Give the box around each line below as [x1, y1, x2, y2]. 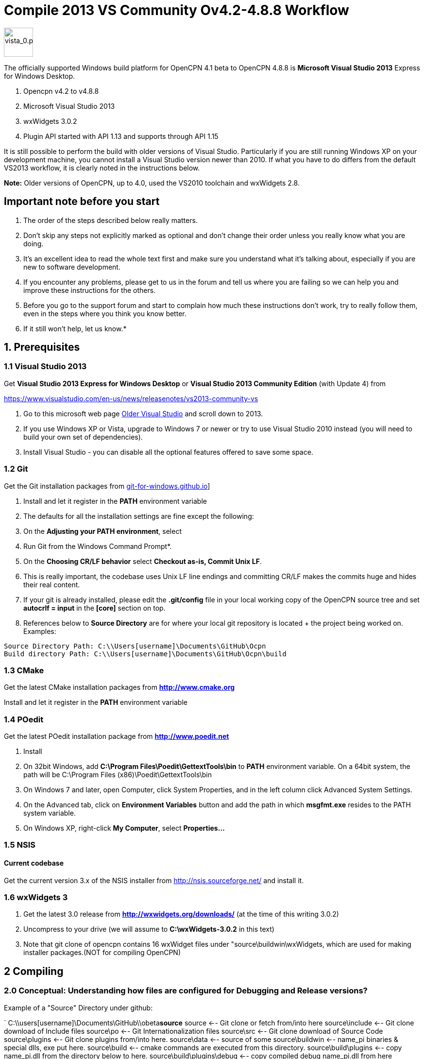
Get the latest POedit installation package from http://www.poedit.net [4, 732, 229, 741]
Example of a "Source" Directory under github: [4, 1003, 153, 1012]
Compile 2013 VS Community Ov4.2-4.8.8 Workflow [4, 2, 349, 18]
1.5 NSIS [4, 840, 35, 850]
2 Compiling [4, 965, 64, 977]
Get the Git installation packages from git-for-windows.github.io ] [4, 481, 210, 490]
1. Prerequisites [4, 341, 80, 354]
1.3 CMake [4, 665, 44, 675]
